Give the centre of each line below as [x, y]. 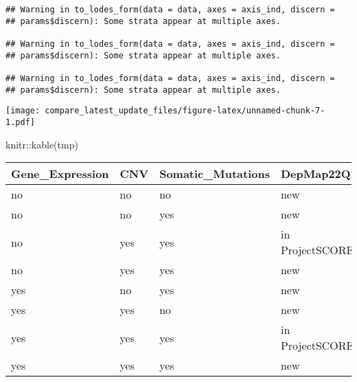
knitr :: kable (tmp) [42, 144]
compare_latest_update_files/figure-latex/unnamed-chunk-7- [185, 111]
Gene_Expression [60, 174]
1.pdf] [20, 122]
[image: [23, 111]
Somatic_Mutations [215, 174]
